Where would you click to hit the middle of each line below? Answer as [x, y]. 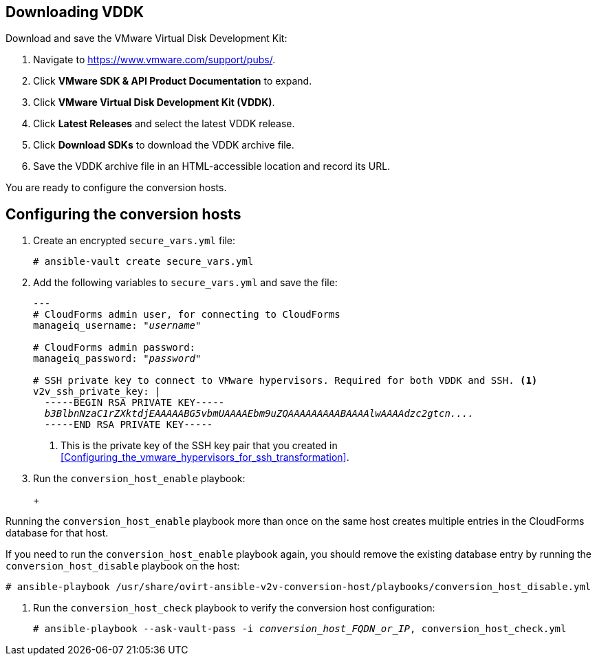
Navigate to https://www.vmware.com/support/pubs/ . [154, 60]
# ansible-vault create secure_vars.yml [143, 262]
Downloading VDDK [75, 12]
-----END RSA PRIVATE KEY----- [129, 425]
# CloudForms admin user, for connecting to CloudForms [187, 315]
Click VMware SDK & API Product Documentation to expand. [173, 81]
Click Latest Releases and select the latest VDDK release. [164, 124]
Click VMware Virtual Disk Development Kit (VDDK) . [154, 102]
